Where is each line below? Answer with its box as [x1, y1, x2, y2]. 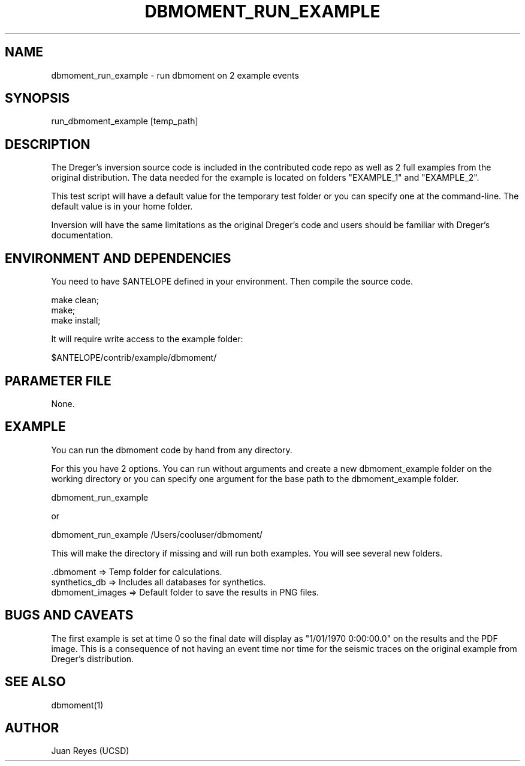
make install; [51, 315, 101, 326]
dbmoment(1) [51, 699, 104, 710]
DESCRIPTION [5, 136, 90, 152]
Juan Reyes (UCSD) [51, 746, 129, 756]
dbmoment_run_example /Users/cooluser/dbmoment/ [51, 529, 262, 540]
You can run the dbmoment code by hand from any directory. [51, 444, 292, 455]
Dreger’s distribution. [51, 653, 134, 664]
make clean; [51, 295, 99, 306]
